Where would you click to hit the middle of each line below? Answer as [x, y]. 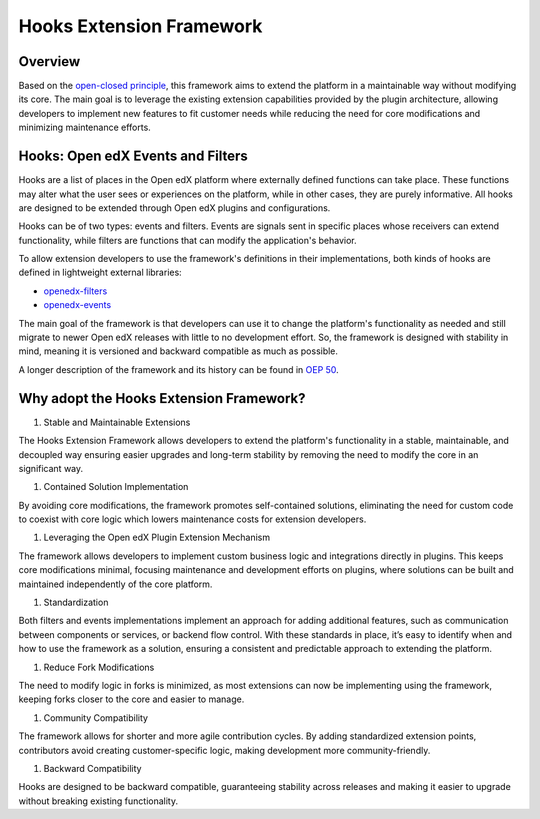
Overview [49, 61]
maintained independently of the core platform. [115, 584]
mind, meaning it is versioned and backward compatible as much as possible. [178, 351]
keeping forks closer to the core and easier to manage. [131, 699]
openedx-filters [75, 291]
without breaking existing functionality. [98, 801]
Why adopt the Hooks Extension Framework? [162, 398]
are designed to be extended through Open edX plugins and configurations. [174, 207]
